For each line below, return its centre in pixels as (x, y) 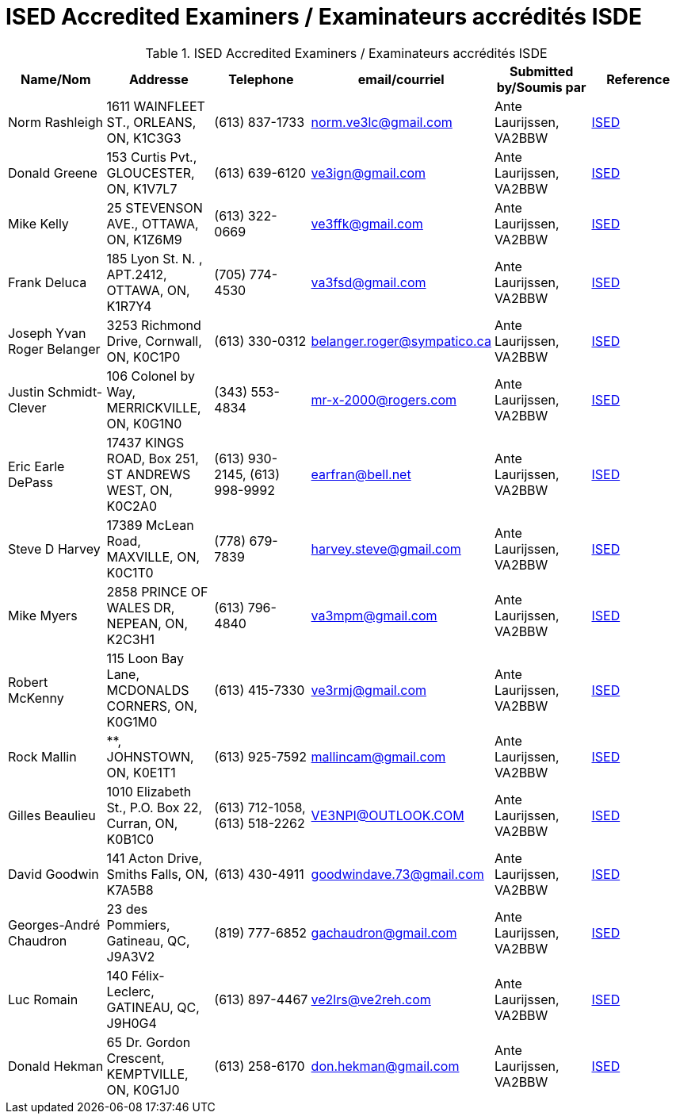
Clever (27, 407)
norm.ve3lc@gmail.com (382, 122)
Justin (26, 391)
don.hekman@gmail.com (385, 1066)
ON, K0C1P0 (143, 357)
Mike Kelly (38, 223)
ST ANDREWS (149, 474)
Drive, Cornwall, (154, 341)
